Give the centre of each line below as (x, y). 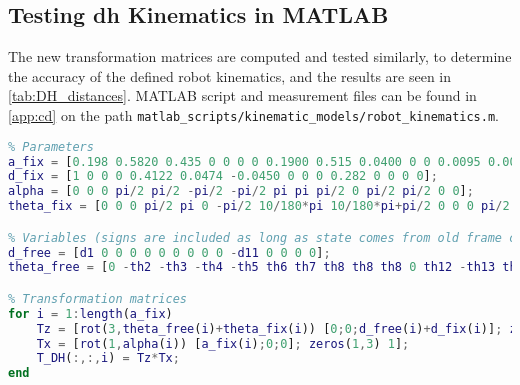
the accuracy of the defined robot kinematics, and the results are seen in (230, 75)
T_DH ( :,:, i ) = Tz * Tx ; (108, 358)
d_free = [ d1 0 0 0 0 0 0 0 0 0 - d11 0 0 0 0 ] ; (169, 252)
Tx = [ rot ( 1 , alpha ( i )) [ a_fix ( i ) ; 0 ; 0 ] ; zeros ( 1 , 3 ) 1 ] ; (223, 343)
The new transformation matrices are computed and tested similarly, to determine (260, 56)
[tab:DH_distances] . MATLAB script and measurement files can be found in (242, 95)
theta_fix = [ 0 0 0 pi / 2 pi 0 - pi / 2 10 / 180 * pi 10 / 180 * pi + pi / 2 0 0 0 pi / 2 (259, 206)
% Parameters (51, 146)
